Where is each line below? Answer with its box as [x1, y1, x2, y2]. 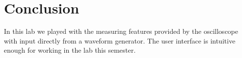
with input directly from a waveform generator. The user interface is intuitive [4, 35, 236, 45]
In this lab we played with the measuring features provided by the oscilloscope [4, 26, 238, 36]
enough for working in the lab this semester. [4, 45, 136, 55]
